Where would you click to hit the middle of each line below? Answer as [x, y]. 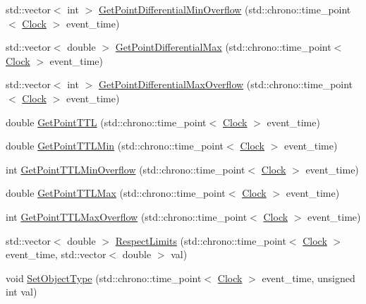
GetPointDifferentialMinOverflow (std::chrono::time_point [225, 9]
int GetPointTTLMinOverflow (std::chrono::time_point [126, 169]
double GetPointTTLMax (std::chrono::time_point [116, 193]
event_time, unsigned [309, 278]
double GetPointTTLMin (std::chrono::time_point [115, 146]
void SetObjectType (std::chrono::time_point [104, 278]
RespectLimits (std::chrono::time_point [201, 240]
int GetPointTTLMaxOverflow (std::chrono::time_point [127, 216]
